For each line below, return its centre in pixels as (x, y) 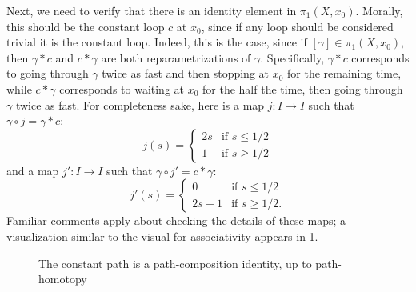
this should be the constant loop (86, 26)
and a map (33, 170)
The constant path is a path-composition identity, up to (175, 263)
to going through (48, 73)
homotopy (63, 279)
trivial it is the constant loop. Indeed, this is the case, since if (157, 42)
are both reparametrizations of (176, 57)
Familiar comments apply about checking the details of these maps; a (176, 220)
